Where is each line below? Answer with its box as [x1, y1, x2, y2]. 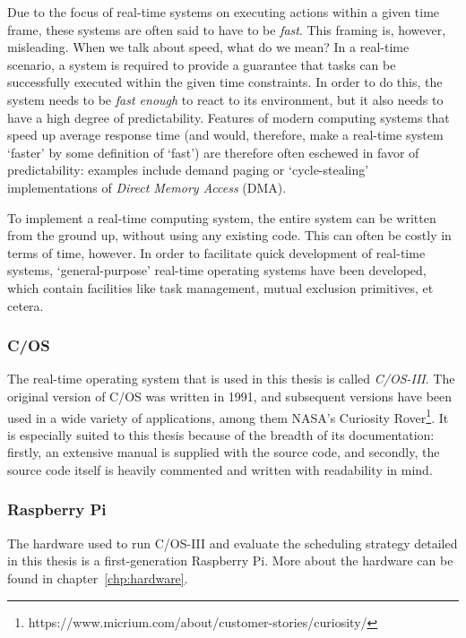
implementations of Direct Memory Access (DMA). [7, 177, 287, 196]
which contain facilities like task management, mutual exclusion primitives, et [7, 278, 434, 297]
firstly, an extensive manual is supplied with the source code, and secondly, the [7, 443, 440, 461]
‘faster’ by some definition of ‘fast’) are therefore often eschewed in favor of [7, 142, 419, 161]
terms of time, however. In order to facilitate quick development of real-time [7, 243, 426, 262]
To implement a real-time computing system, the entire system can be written [7, 208, 436, 227]
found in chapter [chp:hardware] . [7, 568, 188, 587]
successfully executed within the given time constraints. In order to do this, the [7, 73, 443, 91]
